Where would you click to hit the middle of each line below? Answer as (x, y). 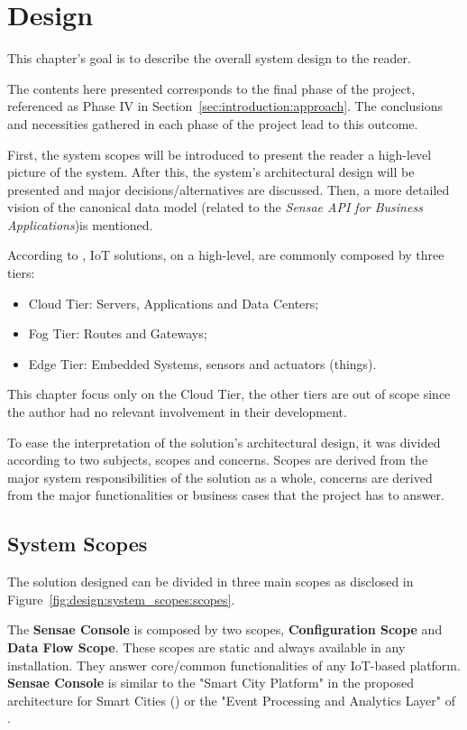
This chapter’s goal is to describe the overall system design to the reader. (209, 58)
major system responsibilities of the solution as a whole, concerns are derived (220, 477)
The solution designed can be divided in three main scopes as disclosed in (211, 582)
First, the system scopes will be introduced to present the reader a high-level (220, 154)
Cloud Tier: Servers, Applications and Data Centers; (174, 303)
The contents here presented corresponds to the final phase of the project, (211, 88)
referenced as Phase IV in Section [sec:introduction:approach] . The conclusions (225, 106)
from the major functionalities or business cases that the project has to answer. (226, 495)
